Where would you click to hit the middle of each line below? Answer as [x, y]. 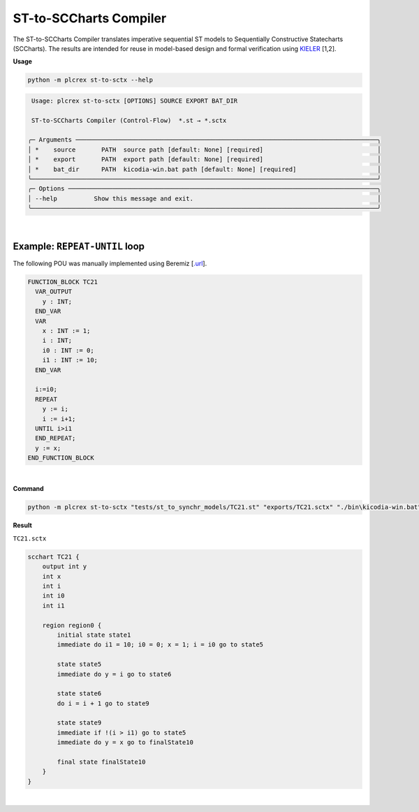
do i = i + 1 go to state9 [103, 703]
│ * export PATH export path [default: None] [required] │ [204, 160]
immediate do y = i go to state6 [114, 674]
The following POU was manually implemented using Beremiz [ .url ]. [110, 264]
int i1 [53, 605]
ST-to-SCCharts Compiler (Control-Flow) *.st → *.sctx [129, 120]
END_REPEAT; [56, 438]
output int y [65, 567]
